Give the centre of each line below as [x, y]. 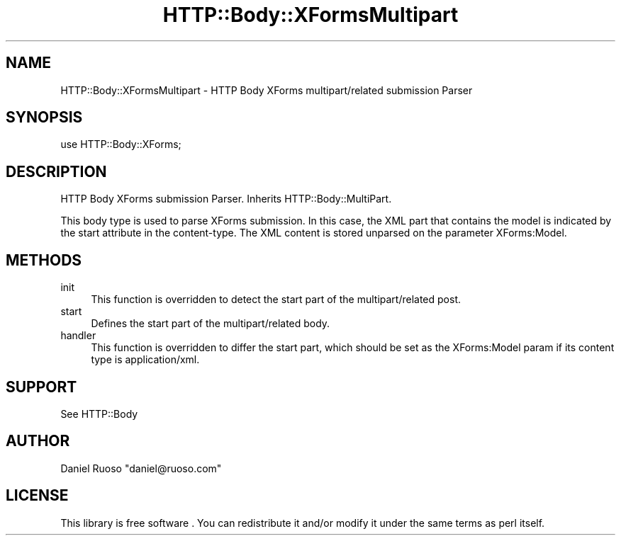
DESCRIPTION [56, 171]
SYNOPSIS [44, 118]
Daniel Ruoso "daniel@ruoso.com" [141, 468]
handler [78, 336]
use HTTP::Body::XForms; [121, 144]
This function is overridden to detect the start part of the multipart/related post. [276, 300]
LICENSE [37, 496]
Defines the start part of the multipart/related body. [211, 324]
